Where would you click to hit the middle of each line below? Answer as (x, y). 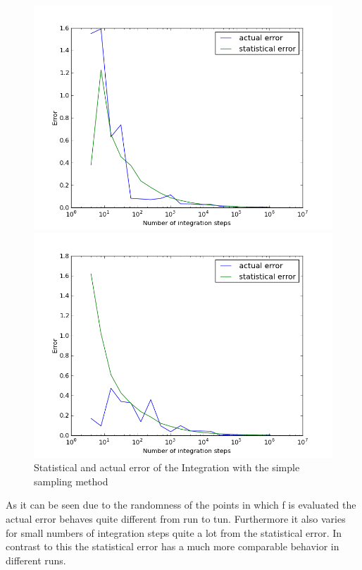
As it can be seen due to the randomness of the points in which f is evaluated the (181, 505)
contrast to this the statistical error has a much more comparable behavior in (173, 546)
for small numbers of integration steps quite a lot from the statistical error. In (174, 532)
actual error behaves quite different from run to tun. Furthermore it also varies (176, 518)
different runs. (36, 560)
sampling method (71, 481)
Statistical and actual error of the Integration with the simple (167, 467)
